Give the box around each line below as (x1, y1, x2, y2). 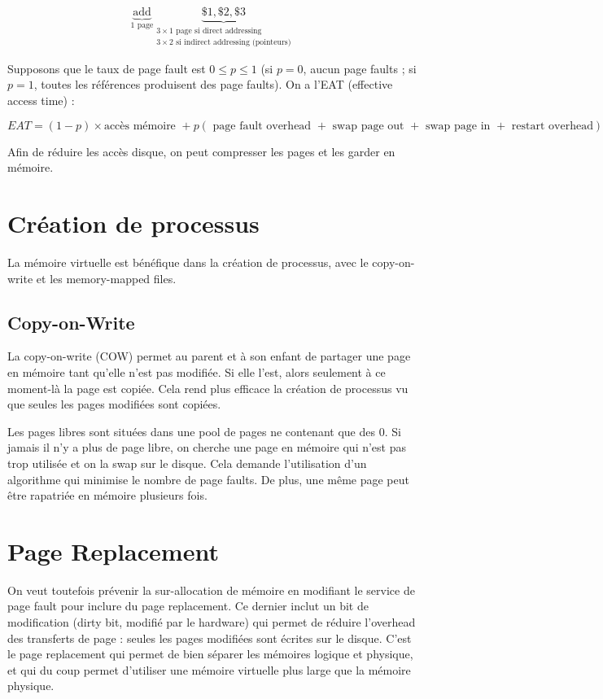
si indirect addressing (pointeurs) (176, 38, 291, 47)
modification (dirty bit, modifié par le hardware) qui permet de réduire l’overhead (7, 614, 416, 631)
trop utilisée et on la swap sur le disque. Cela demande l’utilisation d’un (7, 454, 367, 471)
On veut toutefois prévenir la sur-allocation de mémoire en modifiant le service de (7, 581, 415, 598)
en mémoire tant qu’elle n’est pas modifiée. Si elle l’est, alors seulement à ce (7, 363, 386, 380)
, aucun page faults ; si (303, 59, 417, 76)
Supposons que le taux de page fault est (7, 59, 206, 76)
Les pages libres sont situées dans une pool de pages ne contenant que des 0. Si (7, 422, 401, 439)
